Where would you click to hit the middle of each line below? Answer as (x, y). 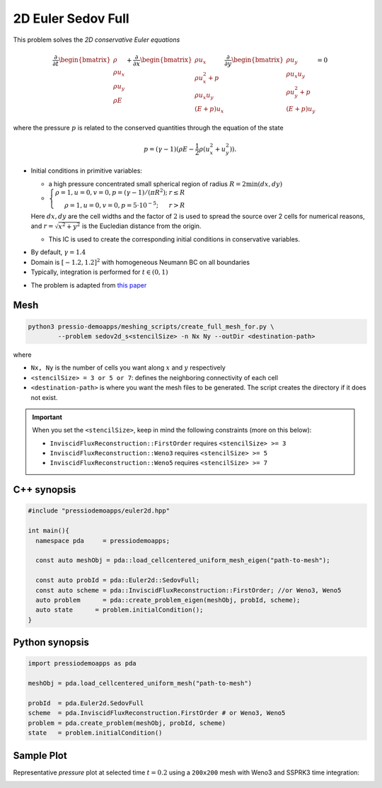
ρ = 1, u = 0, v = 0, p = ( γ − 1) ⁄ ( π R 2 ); (111, 192)
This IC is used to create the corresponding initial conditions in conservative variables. (174, 239)
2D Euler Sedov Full (71, 18)
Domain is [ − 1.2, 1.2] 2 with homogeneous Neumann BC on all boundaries (140, 262)
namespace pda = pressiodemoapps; (103, 541)
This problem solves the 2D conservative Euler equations (97, 40)
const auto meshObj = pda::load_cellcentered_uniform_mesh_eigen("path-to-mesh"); (183, 560)
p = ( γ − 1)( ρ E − (169, 149)
